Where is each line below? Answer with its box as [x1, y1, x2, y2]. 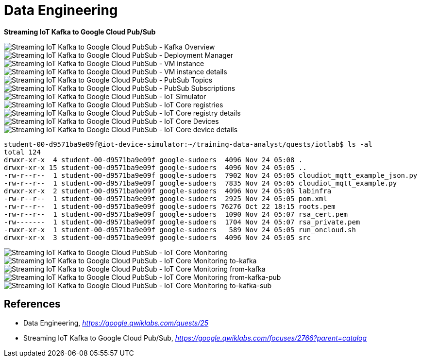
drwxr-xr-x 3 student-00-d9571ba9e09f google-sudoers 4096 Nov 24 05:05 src [4, 233, 311, 241]
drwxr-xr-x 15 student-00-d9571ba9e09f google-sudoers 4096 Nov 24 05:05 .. [4, 163, 307, 172]
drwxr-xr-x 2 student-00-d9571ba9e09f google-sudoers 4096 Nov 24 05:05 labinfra [4, 187, 332, 195]
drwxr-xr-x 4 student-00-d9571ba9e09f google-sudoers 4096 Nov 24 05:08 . [4, 155, 303, 164]
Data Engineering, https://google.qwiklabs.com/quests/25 [23, 318, 209, 327]
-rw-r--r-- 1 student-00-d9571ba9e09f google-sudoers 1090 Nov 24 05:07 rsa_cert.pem [4, 210, 348, 218]
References [4, 298, 61, 310]
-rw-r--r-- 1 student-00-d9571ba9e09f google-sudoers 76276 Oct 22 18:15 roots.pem [4, 202, 336, 210]
